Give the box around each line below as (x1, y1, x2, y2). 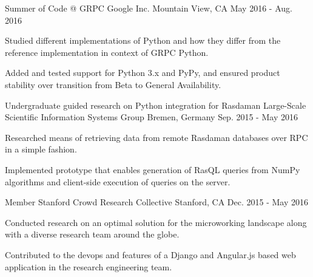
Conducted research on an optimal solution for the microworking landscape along (5, 216, 307, 228)
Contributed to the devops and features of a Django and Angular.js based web (5, 248, 296, 261)
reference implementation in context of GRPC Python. (5, 46, 209, 58)
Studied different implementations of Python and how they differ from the (5, 34, 281, 47)
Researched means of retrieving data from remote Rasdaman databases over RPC (5, 131, 308, 143)
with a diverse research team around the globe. (5, 228, 180, 241)
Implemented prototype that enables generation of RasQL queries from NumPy (5, 163, 300, 176)
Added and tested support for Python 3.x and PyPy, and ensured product (5, 66, 280, 79)
